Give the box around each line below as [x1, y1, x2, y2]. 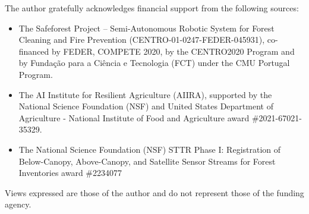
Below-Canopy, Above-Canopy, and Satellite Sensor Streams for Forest [18, 155, 276, 167]
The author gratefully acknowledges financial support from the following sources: [5, 2, 299, 14]
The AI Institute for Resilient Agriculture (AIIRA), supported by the [18, 88, 272, 100]
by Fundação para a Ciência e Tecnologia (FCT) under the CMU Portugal [18, 56, 290, 69]
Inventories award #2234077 [18, 166, 122, 179]
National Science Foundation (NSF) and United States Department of [18, 100, 273, 112]
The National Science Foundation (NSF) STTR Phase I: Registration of [18, 143, 281, 155]
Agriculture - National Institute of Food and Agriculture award [18, 111, 250, 124]
